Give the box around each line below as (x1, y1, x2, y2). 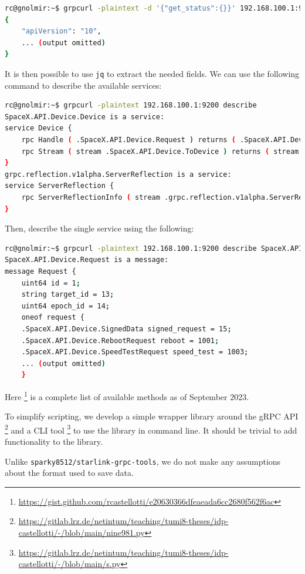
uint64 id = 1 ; (21, 278, 80, 287)
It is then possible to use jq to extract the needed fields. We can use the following (5, 67, 300, 79)
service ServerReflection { (5, 182, 114, 190)
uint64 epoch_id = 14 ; (21, 301, 110, 310)
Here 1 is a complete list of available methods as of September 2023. (5, 388, 249, 402)
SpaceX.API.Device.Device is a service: (5, 112, 165, 121)
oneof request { (21, 313, 85, 322)
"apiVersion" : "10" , (21, 27, 101, 36)
